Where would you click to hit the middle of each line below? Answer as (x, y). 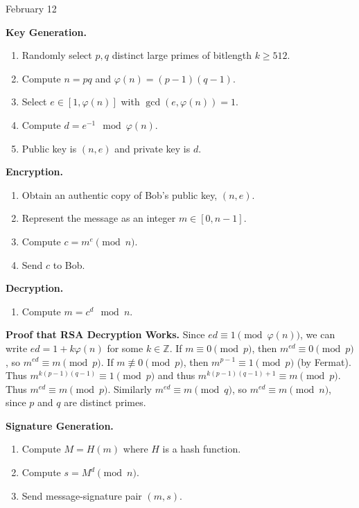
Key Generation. (46, 32)
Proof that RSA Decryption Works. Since (105, 334)
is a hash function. (202, 449)
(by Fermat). (324, 361)
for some (125, 348)
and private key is (152, 148)
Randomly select (57, 55)
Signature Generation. (60, 425)
